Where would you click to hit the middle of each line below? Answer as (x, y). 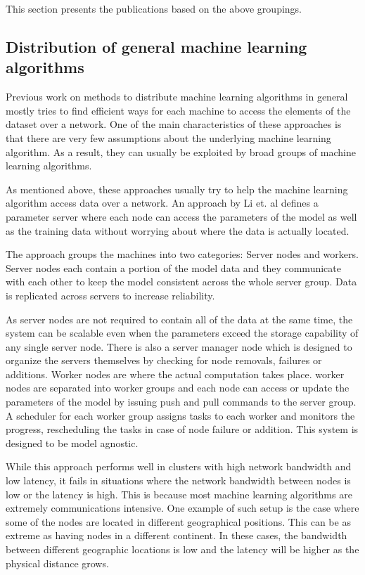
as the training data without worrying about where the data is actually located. (178, 230)
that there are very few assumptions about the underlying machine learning (168, 137)
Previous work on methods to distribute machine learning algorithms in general (177, 97)
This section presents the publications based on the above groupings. (154, 8)
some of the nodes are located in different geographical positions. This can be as (178, 521)
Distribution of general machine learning (156, 46)
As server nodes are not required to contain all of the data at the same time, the (179, 319)
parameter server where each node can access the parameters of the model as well (181, 216)
